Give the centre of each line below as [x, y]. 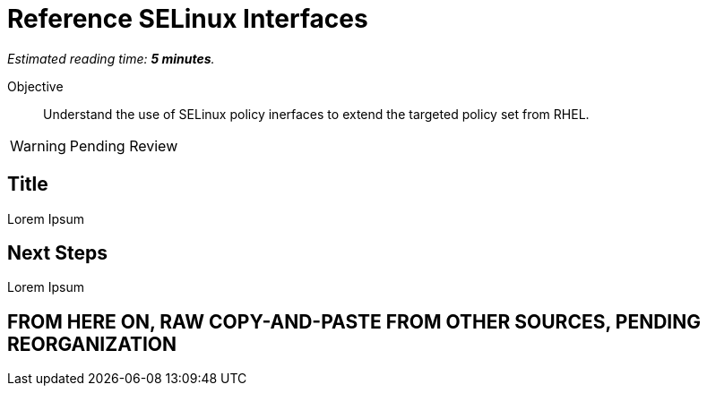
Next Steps [57, 253]
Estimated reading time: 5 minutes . [111, 58]
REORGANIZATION [92, 344]
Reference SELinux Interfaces [188, 19]
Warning [38, 145]
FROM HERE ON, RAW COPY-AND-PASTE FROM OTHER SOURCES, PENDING [354, 321]
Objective [35, 86]
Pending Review [124, 145]
